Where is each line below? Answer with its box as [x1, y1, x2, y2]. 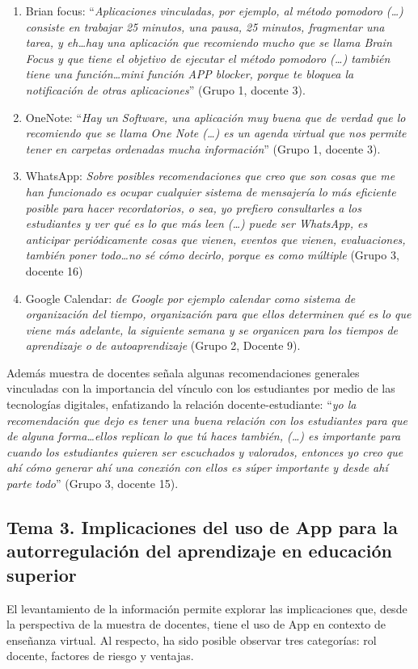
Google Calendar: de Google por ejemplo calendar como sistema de [25, 289, 356, 306]
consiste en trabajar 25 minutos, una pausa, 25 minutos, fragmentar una [25, 18, 385, 35]
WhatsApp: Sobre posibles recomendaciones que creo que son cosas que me [25, 167, 395, 184]
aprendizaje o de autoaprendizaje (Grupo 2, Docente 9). [25, 337, 301, 354]
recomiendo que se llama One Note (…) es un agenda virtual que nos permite [25, 124, 407, 141]
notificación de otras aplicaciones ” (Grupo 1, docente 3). [25, 81, 306, 98]
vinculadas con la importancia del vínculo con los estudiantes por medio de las [6, 380, 395, 397]
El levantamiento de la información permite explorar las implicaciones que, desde [6, 600, 407, 616]
